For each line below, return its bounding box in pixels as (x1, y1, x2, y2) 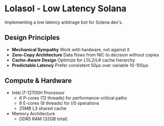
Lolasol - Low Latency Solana (4, 3, 127, 14)
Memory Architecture (11, 110, 55, 116)
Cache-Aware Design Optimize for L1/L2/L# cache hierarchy (11, 57, 135, 63)
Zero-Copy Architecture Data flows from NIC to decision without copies (11, 52, 160, 58)
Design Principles (4, 33, 60, 42)
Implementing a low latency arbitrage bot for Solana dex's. (4, 19, 123, 25)
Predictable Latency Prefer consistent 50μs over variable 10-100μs (11, 62, 149, 68)
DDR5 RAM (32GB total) (19, 116, 67, 122)
